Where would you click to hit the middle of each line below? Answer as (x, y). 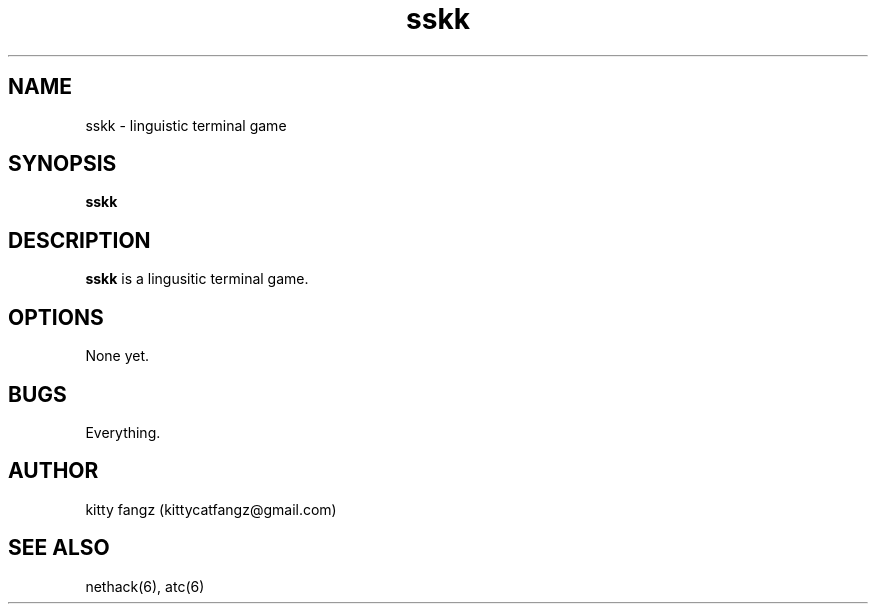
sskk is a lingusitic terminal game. (197, 279)
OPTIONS (56, 317)
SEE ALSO (59, 548)
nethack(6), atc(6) (145, 586)
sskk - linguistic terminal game (186, 125)
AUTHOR (53, 471)
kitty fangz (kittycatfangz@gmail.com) (211, 509)
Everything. (123, 432)
